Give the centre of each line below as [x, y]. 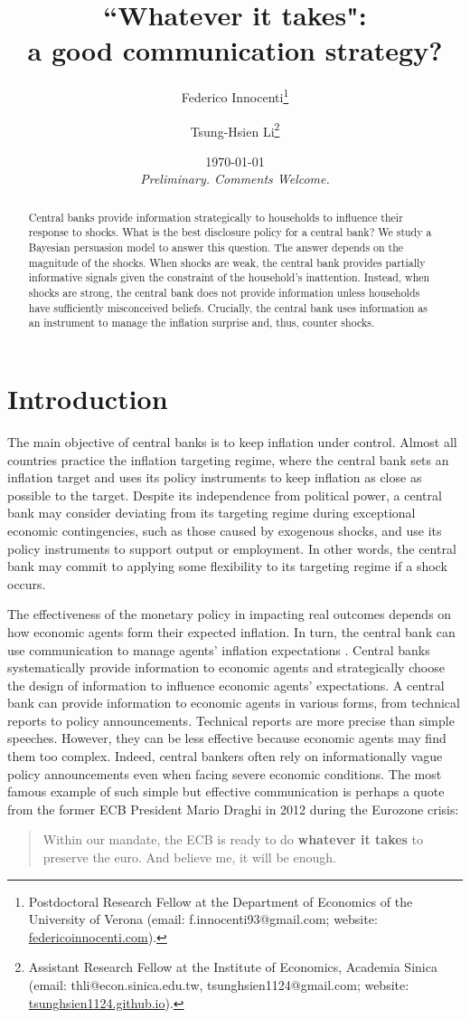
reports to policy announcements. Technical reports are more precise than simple [231, 720]
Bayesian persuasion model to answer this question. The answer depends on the [216, 248]
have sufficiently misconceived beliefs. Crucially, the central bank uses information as [228, 307]
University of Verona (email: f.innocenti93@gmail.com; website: [203, 919]
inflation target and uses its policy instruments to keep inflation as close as [215, 477]
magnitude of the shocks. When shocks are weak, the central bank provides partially [227, 262]
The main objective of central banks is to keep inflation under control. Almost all [232, 441]
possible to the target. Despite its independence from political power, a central [225, 495]
